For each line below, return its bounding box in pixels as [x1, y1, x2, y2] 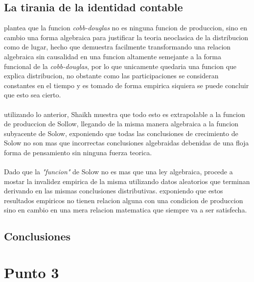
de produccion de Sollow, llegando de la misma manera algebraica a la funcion [4, 118, 238, 129]
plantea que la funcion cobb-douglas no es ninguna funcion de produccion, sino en [4, 23, 247, 33]
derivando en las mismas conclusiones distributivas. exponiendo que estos [4, 186, 223, 196]
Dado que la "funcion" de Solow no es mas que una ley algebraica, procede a [4, 166, 233, 177]
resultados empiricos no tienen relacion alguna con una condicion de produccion [4, 195, 243, 205]
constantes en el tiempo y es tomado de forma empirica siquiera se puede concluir [4, 80, 249, 90]
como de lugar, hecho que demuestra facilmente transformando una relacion [4, 42, 231, 52]
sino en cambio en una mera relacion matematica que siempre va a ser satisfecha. [4, 205, 247, 215]
